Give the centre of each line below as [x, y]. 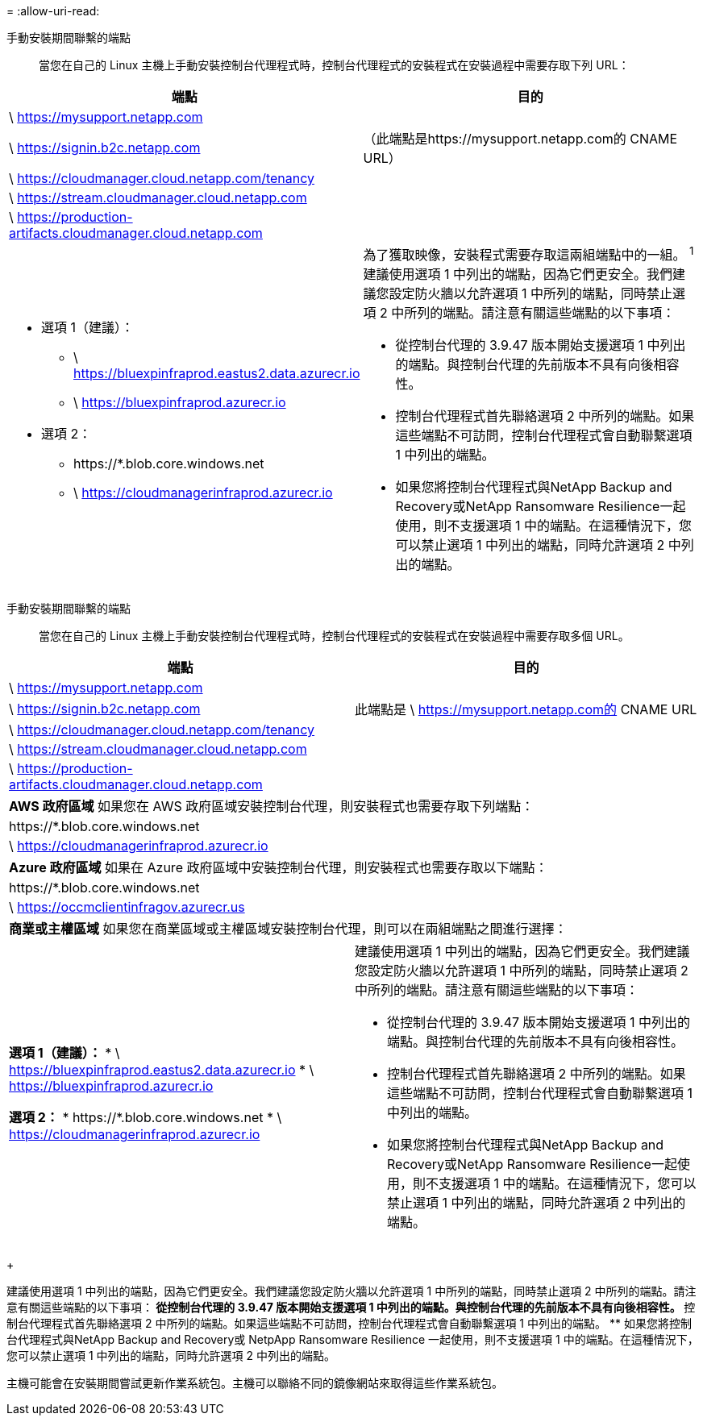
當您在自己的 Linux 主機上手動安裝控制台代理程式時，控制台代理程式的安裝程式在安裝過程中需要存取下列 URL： [334, 65]
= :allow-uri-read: [53, 11]
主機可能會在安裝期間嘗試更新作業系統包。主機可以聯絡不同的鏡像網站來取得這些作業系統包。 [255, 1383]
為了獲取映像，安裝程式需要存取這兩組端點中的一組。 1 [528, 254]
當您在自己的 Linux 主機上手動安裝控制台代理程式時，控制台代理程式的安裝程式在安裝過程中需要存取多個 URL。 [334, 636]
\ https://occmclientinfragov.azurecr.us [127, 907]
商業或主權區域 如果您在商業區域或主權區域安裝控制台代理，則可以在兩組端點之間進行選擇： [288, 929]
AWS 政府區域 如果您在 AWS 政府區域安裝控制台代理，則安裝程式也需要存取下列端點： [272, 807]
